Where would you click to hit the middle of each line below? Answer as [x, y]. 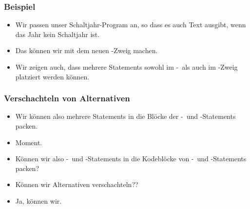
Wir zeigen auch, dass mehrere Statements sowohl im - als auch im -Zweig [126, 67]
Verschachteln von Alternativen [67, 98]
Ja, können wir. [38, 200]
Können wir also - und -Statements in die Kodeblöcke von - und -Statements [131, 159]
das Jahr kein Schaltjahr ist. [58, 34]
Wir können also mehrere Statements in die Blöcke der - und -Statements [125, 116]
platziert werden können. [52, 76]
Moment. [29, 142]
